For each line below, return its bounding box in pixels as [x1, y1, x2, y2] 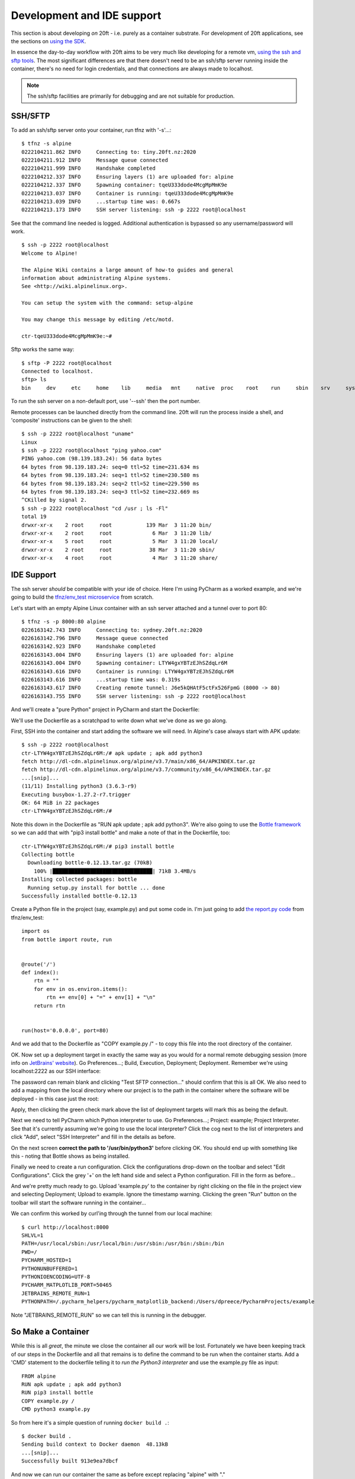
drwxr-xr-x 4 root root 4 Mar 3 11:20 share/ [21, 555, 218, 561]
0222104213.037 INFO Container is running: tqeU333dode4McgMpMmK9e [21, 190, 234, 196]
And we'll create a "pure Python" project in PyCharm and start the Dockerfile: [11, 706, 200, 713]
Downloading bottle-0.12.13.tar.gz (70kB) [27, 860, 153, 866]
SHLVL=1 [21, 1232, 44, 1239]
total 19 [21, 514, 47, 520]
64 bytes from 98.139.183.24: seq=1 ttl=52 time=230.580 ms [21, 472, 199, 479]
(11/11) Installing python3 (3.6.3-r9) [21, 783, 137, 790]
